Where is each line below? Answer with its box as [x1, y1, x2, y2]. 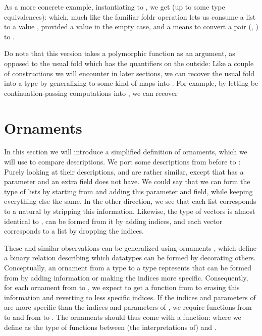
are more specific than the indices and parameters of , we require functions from [4, 302, 252, 312]
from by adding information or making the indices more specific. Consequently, [4, 272, 248, 283]
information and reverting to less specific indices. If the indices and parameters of [4, 292, 256, 302]
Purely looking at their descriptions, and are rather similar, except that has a [4, 166, 244, 177]
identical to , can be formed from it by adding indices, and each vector [4, 215, 223, 226]
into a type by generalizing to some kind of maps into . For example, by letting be [4, 78, 258, 88]
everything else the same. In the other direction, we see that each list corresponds [4, 196, 256, 206]
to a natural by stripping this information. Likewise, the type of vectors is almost [4, 206, 255, 216]
